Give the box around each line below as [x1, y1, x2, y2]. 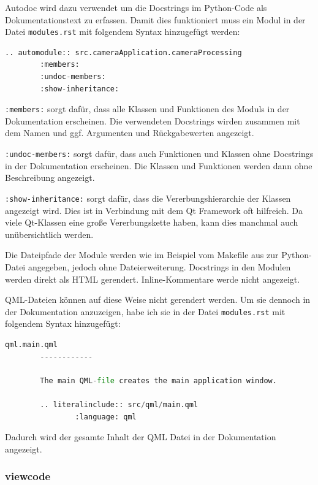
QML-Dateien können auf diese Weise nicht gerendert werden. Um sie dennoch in [5, 293, 311, 306]
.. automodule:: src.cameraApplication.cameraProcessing [5, 48, 242, 57]
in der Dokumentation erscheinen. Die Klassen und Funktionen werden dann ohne [5, 159, 312, 172]
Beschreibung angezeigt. [5, 171, 95, 184]
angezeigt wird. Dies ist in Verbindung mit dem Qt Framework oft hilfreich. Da [5, 204, 303, 216]
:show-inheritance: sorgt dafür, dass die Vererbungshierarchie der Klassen [5, 191, 291, 204]
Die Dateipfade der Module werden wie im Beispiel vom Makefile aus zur [5, 248, 279, 261]
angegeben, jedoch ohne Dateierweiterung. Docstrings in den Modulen [28, 260, 291, 273]
